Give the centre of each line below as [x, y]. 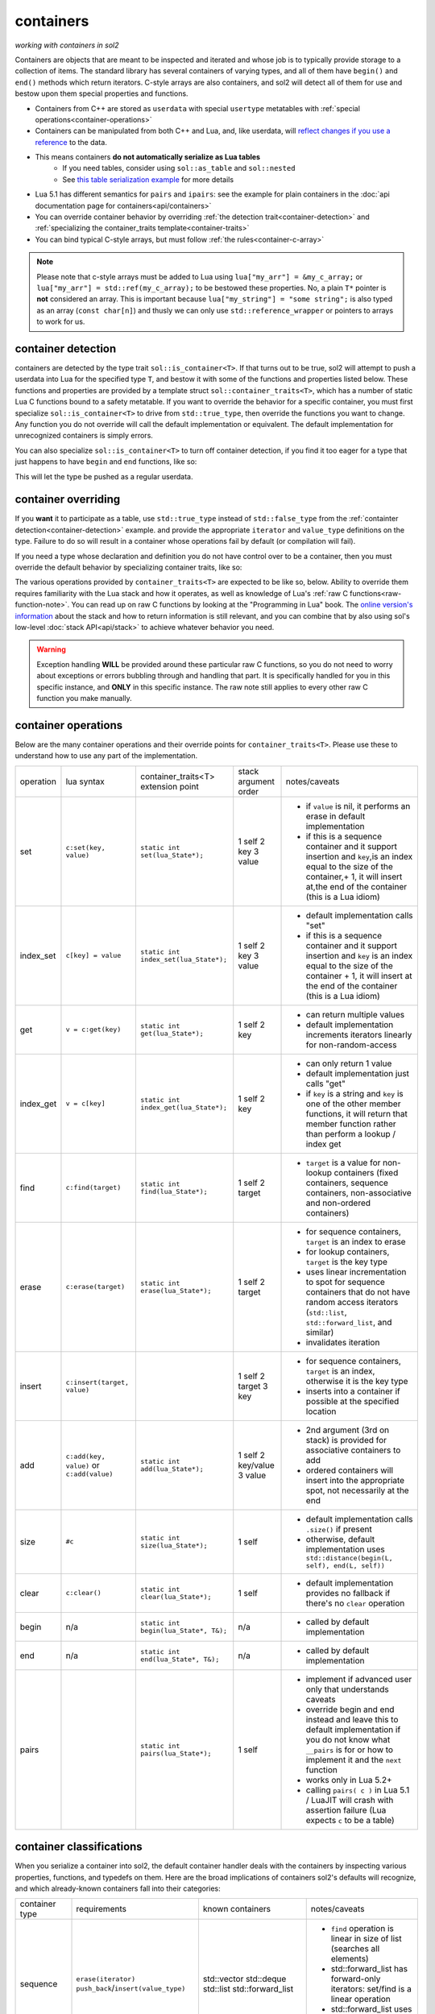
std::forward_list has [369, 1969]
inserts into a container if [353, 1391]
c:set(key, [85, 847]
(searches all [355, 1949]
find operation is [362, 1929]
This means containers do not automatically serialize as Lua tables [148, 157]
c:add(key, [85, 1456]
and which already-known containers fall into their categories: [118, 1888]
